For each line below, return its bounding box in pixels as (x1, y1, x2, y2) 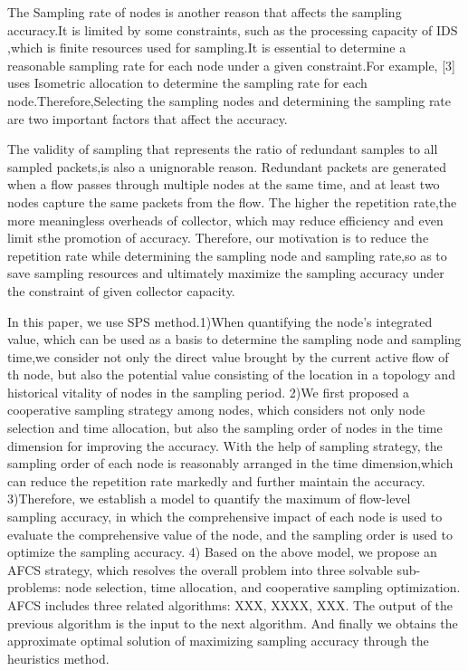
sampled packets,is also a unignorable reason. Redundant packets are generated (7, 157, 446, 176)
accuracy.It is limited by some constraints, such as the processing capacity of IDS (7, 20, 458, 39)
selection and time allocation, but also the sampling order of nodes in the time (7, 418, 443, 437)
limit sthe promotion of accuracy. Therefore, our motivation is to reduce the (7, 228, 429, 247)
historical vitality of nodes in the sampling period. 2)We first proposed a (7, 382, 409, 401)
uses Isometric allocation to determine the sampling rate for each (7, 73, 368, 92)
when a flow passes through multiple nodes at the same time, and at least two (7, 175, 440, 194)
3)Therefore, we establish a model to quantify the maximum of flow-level (7, 489, 411, 508)
